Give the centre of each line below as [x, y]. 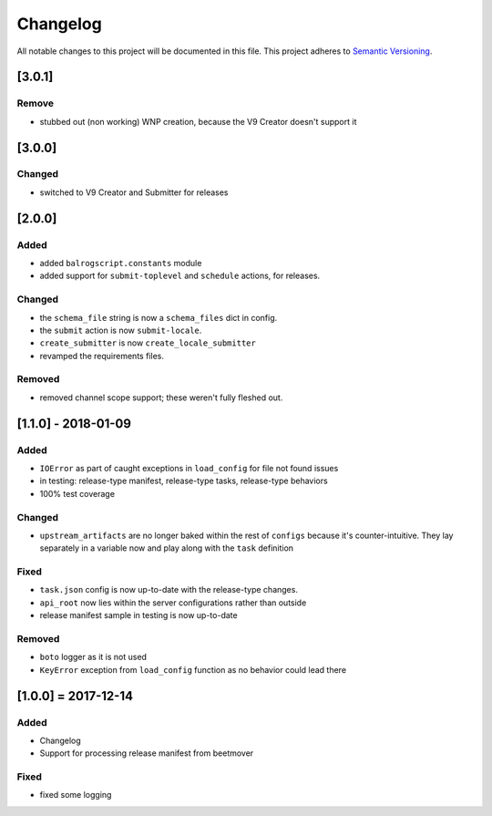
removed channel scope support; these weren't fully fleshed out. [161, 398]
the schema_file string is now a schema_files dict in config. [159, 317]
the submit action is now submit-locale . [121, 330]
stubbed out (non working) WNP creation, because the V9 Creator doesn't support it [198, 121]
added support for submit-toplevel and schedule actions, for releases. [180, 276]
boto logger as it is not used [93, 657]
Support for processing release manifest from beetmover [147, 753]
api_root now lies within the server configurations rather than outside [173, 603]
